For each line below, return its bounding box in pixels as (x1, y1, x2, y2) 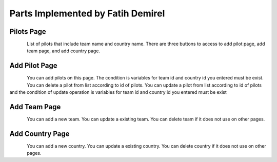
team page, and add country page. (27, 48, 100, 54)
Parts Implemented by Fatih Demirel (9, 8, 165, 19)
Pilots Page (9, 27, 46, 36)
